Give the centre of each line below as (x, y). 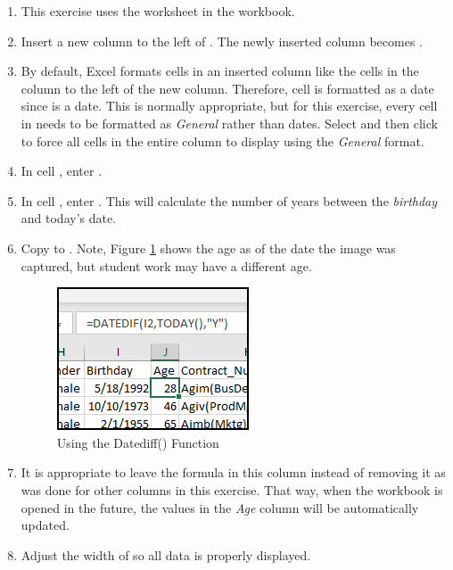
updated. (45, 525)
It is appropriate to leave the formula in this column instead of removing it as (233, 472)
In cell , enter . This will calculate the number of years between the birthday (229, 200)
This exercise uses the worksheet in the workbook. (158, 11)
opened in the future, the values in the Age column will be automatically (220, 507)
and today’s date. (69, 218)
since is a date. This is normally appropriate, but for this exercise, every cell (229, 106)
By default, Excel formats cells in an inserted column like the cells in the (220, 71)
